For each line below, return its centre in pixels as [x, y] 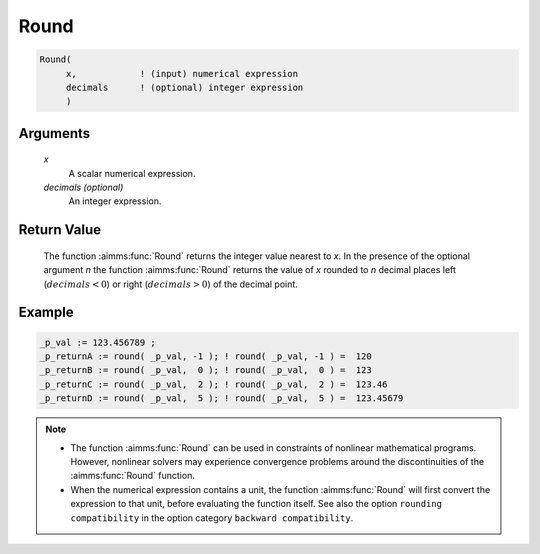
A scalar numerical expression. [132, 173]
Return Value [60, 230]
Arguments [54, 133]
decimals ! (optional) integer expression [184, 87]
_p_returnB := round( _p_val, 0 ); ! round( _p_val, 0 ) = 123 [205, 370]
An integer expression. [115, 201]
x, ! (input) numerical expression [182, 73]
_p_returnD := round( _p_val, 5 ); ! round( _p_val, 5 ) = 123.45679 [221, 398]
